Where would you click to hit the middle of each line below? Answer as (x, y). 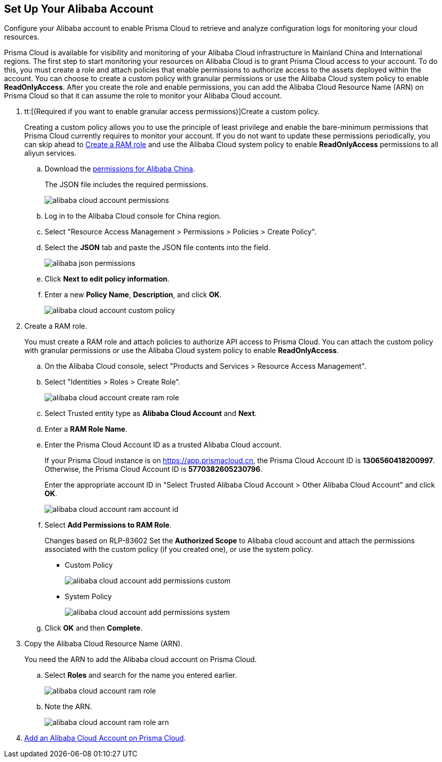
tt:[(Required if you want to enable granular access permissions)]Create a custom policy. (172, 112)
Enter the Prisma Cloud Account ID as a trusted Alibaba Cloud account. (163, 445)
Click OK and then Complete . (94, 628)
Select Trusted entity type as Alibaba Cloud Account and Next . (151, 413)
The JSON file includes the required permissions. (127, 185)
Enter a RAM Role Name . (86, 429)
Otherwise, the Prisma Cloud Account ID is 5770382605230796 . (154, 469)
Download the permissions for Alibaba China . (120, 169)
